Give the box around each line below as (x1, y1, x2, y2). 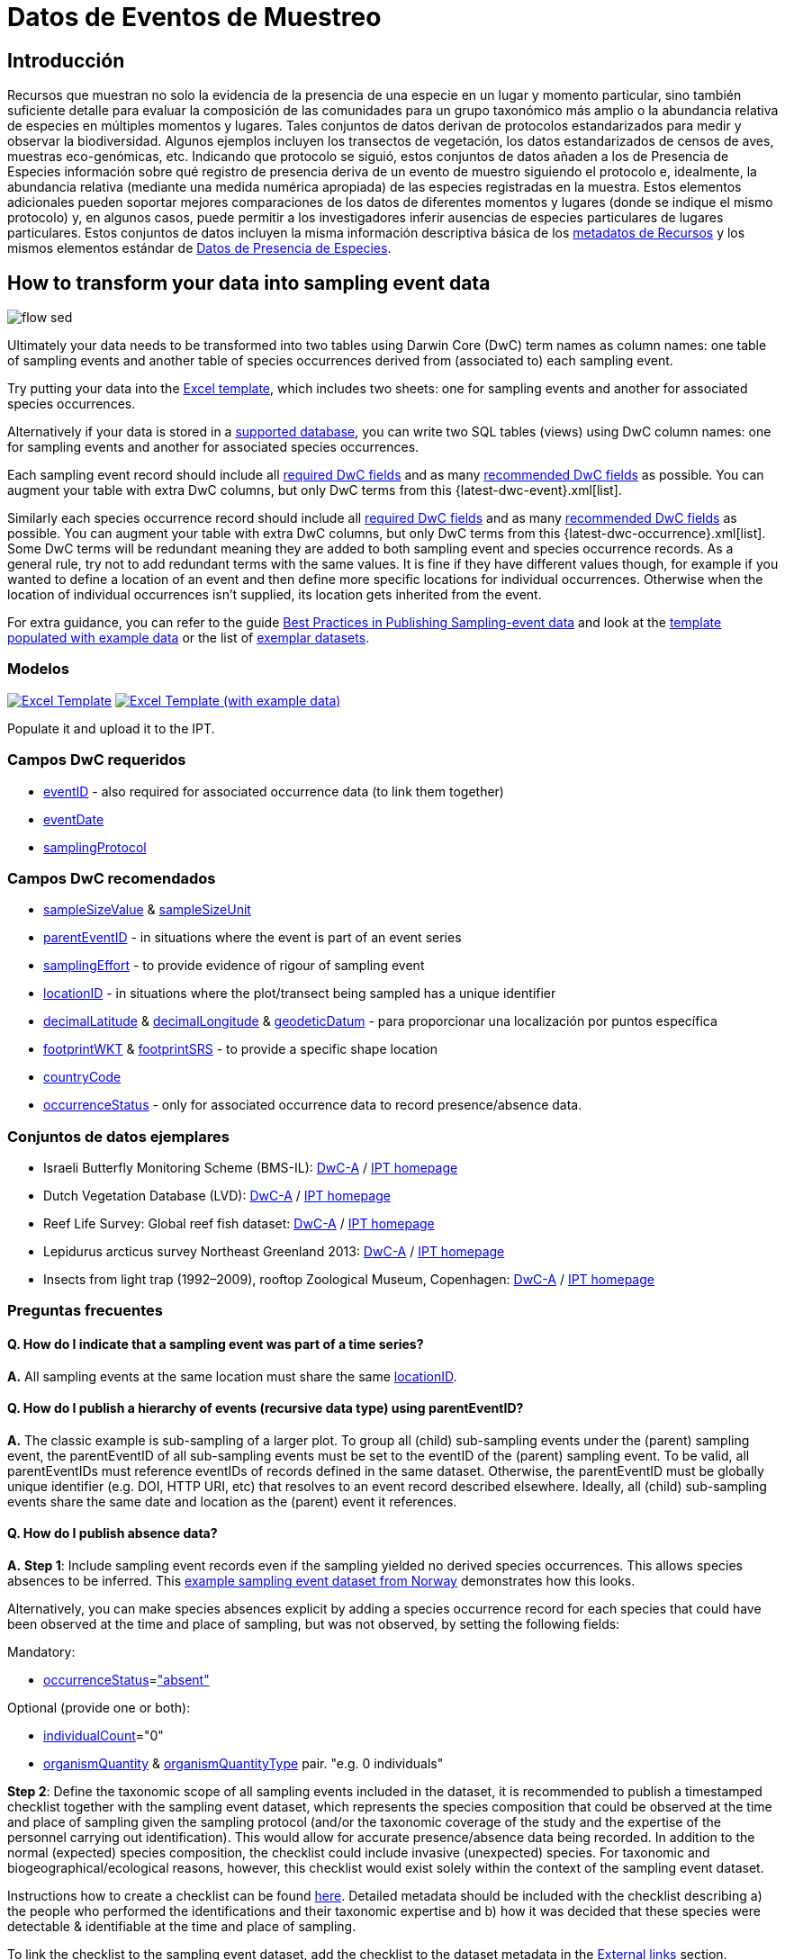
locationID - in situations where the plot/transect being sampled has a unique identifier (43, 985, 556, 1002)
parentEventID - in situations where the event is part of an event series (43, 930, 462, 946)
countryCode (43, 1069, 122, 1085)
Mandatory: (7, 1644, 76, 1660)
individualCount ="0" (43, 1728, 164, 1744)
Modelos (7, 660, 69, 679)
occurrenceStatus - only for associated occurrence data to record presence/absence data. (43, 1097, 582, 1113)
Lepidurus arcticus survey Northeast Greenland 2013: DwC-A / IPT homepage (43, 1244, 505, 1260)
